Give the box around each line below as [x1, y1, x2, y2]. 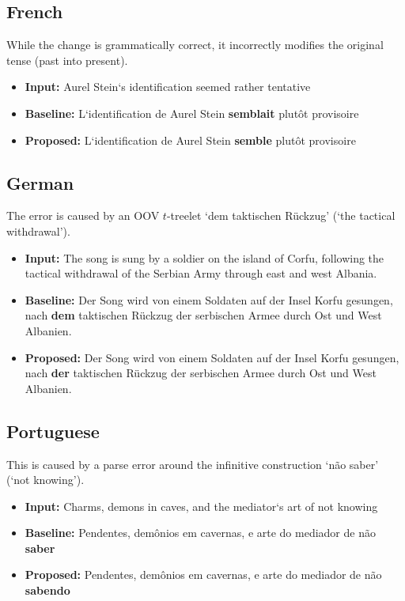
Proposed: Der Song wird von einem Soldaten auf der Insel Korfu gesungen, [25, 349, 399, 365]
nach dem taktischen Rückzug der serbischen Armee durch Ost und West [25, 307, 382, 323]
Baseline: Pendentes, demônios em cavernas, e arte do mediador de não [25, 524, 376, 541]
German [6, 170, 74, 195]
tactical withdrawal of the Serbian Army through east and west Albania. [25, 265, 377, 282]
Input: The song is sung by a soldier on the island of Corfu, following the [25, 249, 384, 266]
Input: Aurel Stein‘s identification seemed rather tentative [25, 78, 311, 95]
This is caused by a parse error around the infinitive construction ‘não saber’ [6, 455, 379, 472]
